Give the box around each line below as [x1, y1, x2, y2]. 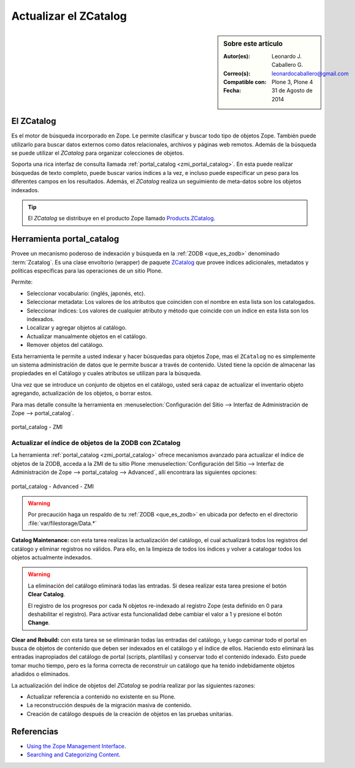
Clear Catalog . [28, 591, 66, 598]
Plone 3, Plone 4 [272, 78, 313, 85]
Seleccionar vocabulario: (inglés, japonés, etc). [26, 289, 145, 297]
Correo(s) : [223, 69, 251, 77]
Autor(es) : [223, 52, 251, 60]
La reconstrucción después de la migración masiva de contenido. [26, 702, 192, 709]
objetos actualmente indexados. [11, 553, 92, 561]
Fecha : [223, 87, 242, 95]
